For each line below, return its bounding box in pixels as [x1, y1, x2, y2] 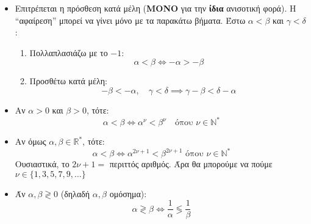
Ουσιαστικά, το [15, 157, 70, 170]
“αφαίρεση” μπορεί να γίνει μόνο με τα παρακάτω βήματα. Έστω [15, 13, 246, 26]
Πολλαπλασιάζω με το [29, 46, 108, 59]
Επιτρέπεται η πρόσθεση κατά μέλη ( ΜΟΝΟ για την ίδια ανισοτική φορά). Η [15, 2, 296, 14]
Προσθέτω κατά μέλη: [29, 74, 107, 87]
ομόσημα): [109, 187, 147, 200]
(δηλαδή [60, 187, 90, 200]
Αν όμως [15, 135, 46, 148]
